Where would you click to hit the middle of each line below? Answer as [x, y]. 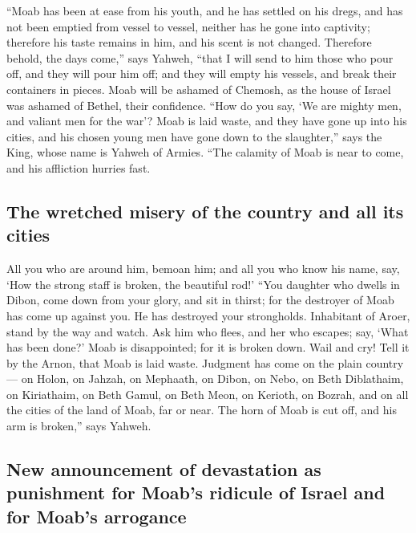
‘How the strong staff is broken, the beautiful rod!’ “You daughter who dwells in [203, 284]
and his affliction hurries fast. [79, 167]
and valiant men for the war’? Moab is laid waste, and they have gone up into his [207, 121]
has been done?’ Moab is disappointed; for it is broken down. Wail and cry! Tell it [208, 347]
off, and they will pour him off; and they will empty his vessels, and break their [202, 73]
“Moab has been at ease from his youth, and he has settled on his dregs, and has [205, 10]
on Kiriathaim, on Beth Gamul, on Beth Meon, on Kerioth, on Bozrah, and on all [208, 394]
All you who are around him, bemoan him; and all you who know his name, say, [203, 269]
